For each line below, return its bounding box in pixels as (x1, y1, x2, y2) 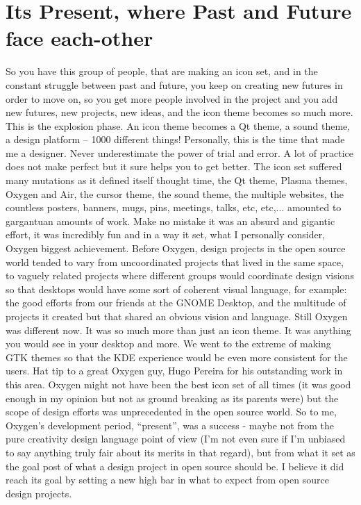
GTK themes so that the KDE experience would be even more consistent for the (6, 349, 348, 364)
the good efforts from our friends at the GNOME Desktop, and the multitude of (6, 295, 346, 310)
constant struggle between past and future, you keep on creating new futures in (6, 77, 343, 92)
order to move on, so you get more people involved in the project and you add (6, 91, 338, 106)
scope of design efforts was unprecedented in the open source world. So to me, (6, 404, 337, 419)
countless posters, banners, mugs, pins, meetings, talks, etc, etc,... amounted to (6, 200, 342, 215)
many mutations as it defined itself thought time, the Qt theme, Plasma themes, (6, 173, 348, 188)
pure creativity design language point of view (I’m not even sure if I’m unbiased (6, 431, 346, 446)
